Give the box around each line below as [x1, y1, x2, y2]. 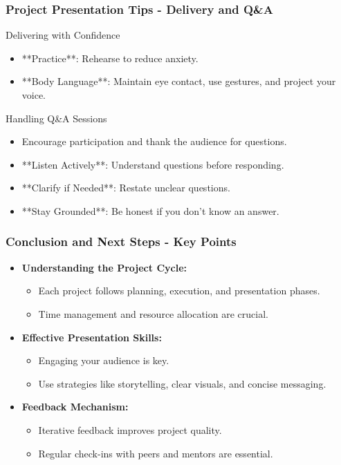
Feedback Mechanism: [21, 399, 129, 414]
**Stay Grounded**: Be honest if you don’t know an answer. [21, 203, 279, 218]
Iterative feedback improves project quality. [38, 422, 222, 437]
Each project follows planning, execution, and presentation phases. [38, 283, 320, 298]
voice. [21, 88, 46, 102]
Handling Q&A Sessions [6, 111, 107, 125]
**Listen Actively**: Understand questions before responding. [21, 157, 284, 171]
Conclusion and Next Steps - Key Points [6, 233, 237, 250]
